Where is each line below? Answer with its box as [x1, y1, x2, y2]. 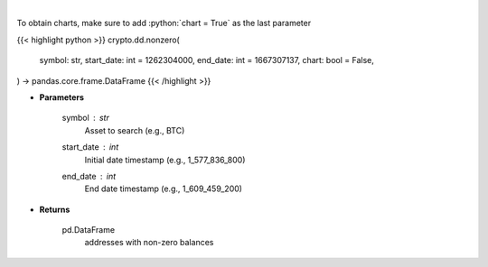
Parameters [39, 91, 85, 103]
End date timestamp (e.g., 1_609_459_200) [84, 183, 243, 194]
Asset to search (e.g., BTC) [84, 124, 185, 135]
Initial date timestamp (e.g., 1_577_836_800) [84, 154, 246, 165]
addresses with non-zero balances [84, 237, 214, 248]
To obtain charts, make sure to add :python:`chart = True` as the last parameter [16, 18, 312, 29]
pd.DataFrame [61, 225, 116, 235]
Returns [39, 204, 70, 215]
